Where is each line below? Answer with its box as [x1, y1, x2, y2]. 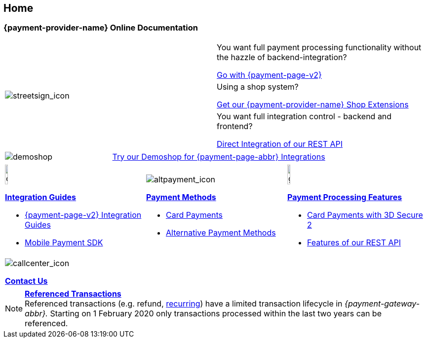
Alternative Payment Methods [165, 227, 276, 238]
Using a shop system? [217, 81, 299, 92]
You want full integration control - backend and [217, 111, 392, 121]
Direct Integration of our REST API [217, 138, 343, 149]
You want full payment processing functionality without [217, 42, 422, 52]
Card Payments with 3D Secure [307, 209, 423, 220]
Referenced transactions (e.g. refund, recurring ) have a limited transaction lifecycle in [25, 298, 343, 308]
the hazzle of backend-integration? [217, 52, 347, 62]
